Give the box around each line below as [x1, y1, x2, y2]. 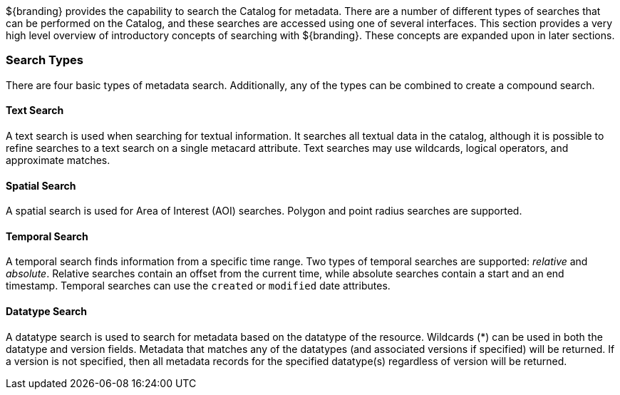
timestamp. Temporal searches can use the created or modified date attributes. [6, 279, 391, 292]
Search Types [6, 53, 84, 68]
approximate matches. [6, 153, 110, 166]
